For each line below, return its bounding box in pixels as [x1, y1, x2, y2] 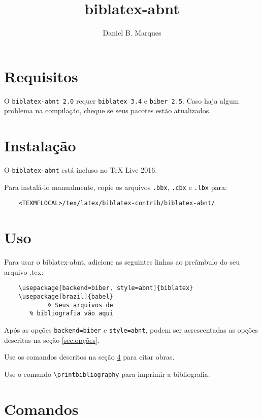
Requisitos [4, 66, 78, 86]
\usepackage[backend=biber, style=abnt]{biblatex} [18, 284, 193, 292]
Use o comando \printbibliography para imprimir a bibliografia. [4, 368, 210, 379]
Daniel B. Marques [103, 27, 161, 38]
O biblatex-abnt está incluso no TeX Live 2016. [4, 165, 157, 175]
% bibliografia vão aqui [29, 310, 113, 317]
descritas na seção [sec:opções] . [4, 334, 100, 345]
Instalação [4, 135, 76, 156]
